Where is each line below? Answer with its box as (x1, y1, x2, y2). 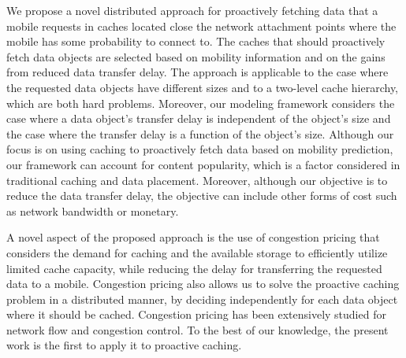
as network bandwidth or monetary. (6, 202, 179, 219)
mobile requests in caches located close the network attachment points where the (6, 17, 397, 34)
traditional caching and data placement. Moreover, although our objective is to (6, 172, 388, 188)
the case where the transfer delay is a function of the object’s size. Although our (6, 125, 394, 142)
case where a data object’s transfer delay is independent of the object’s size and (6, 110, 391, 127)
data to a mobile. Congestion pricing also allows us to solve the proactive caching (6, 275, 400, 292)
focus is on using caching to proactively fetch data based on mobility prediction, (6, 141, 393, 157)
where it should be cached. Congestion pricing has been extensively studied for (6, 306, 386, 323)
